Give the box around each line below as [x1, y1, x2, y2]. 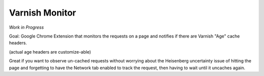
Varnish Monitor [9, 7, 76, 18]
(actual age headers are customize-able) [9, 49, 91, 55]
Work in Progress [9, 24, 44, 30]
